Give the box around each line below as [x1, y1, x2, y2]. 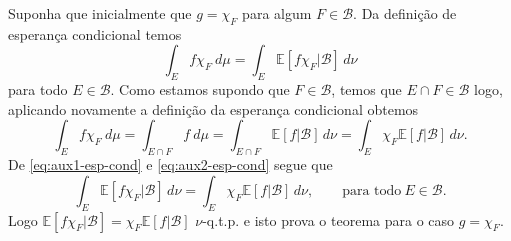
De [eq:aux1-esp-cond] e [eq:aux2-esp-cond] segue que [8, 154, 333, 175]
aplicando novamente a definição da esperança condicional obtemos [8, 98, 419, 119]
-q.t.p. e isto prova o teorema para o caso [202, 209, 455, 230]
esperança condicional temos [8, 23, 182, 44]
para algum [242, 3, 312, 23]
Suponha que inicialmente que [8, 3, 192, 23]
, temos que [331, 79, 402, 100]
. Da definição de [353, 3, 457, 23]
